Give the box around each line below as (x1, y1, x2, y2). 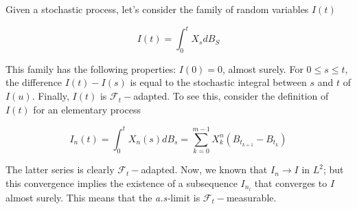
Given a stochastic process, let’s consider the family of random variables (5, 2, 309, 16)
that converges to (254, 175, 327, 190)
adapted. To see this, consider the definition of (133, 89, 329, 103)
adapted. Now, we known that (141, 162, 268, 177)
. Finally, (32, 89, 69, 103)
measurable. (226, 190, 277, 204)
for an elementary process (33, 102, 141, 116)
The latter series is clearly (5, 162, 115, 177)
